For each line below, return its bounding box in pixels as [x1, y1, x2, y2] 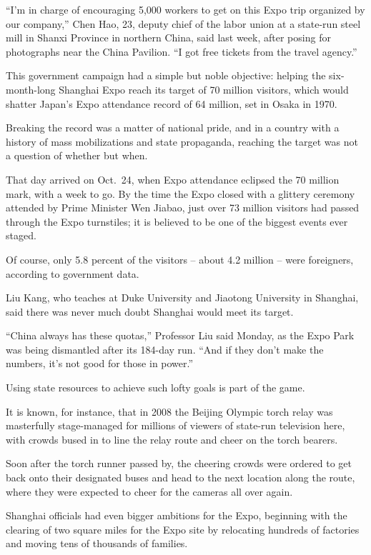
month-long [6, 81, 56, 96]
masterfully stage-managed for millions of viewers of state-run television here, [6, 418, 345, 433]
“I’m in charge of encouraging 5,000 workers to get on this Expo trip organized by [6, 2, 365, 16]
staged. [6, 228, 36, 243]
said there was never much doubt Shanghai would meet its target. [6, 304, 294, 319]
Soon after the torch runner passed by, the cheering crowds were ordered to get [6, 456, 352, 471]
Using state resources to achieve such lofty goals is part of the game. [6, 380, 305, 395]
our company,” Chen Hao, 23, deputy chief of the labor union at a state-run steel [6, 16, 361, 31]
